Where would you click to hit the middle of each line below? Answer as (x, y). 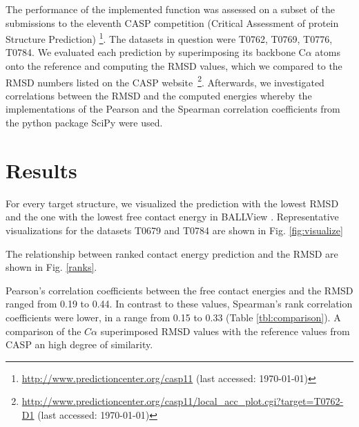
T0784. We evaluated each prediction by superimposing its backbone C (156, 52)
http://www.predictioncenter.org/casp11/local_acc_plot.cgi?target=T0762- (183, 401)
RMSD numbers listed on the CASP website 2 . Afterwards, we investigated (165, 81)
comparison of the (43, 331)
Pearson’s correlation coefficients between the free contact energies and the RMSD (179, 290)
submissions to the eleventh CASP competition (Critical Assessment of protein (172, 22)
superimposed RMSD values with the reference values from (225, 331)
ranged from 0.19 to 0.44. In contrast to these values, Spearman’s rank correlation (179, 304)
